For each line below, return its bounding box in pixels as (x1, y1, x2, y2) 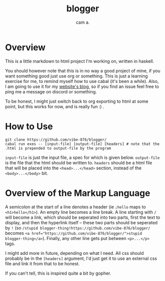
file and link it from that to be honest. (5, 260, 80, 267)
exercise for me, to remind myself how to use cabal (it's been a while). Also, (5, 78, 159, 84)
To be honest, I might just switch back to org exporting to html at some (5, 98, 149, 104)
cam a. (75, 19, 90, 25)
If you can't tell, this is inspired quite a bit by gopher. (5, 270, 112, 276)
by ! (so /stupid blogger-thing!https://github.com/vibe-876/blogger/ (5, 225, 151, 231)
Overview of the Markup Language (5, 187, 150, 199)
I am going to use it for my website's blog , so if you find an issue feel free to (5, 83, 159, 89)
